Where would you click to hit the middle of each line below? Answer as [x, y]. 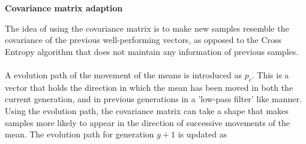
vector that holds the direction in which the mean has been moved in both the [149, 87]
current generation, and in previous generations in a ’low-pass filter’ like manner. [153, 99]
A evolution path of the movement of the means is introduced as [123, 74]
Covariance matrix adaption [64, 8]
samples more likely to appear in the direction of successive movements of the [147, 122]
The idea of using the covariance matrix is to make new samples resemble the [147, 28]
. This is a [270, 74]
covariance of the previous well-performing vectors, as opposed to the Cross [143, 40]
